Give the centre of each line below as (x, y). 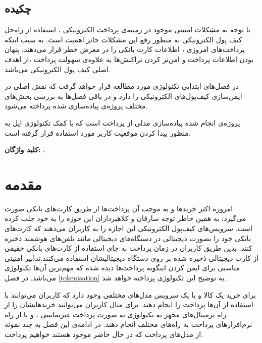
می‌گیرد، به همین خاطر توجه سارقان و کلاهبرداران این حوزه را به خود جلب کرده (125, 218)
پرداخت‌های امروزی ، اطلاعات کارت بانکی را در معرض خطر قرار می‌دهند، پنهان (125, 49)
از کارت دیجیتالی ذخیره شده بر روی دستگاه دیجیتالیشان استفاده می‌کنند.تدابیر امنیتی (132, 258)
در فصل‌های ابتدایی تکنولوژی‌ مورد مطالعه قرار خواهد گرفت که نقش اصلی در (122, 86)
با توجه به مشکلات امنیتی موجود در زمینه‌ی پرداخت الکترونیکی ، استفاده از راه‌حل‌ (127, 30)
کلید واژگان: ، (25, 150)
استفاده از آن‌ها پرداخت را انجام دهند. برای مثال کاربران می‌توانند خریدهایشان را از (129, 304)
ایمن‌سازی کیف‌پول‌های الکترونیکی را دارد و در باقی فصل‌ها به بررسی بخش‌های (123, 96)
